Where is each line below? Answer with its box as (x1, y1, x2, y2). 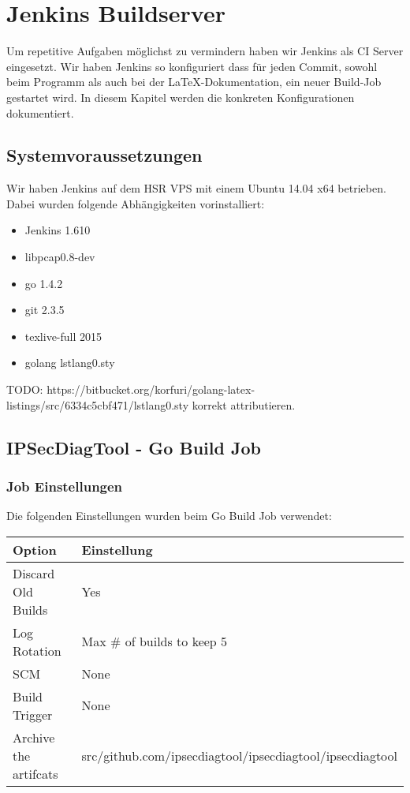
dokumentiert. (6, 104, 74, 121)
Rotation (13, 641, 61, 660)
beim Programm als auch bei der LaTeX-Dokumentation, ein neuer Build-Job (6, 73, 382, 90)
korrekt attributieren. (192, 396, 296, 413)
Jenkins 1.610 (24, 222, 91, 238)
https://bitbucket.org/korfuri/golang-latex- (47, 381, 255, 398)
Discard (13, 563, 55, 582)
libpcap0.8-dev (24, 249, 95, 265)
